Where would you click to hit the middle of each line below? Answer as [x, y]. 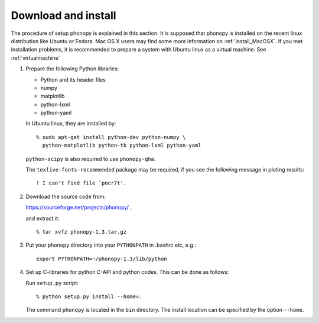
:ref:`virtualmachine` [35, 58]
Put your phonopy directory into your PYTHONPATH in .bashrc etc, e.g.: [111, 245]
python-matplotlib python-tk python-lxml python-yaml [122, 146]
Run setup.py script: [52, 283]
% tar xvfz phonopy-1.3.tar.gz [82, 232]
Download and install [64, 15]
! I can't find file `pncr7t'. [82, 183]
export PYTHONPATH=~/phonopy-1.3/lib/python [102, 259]
